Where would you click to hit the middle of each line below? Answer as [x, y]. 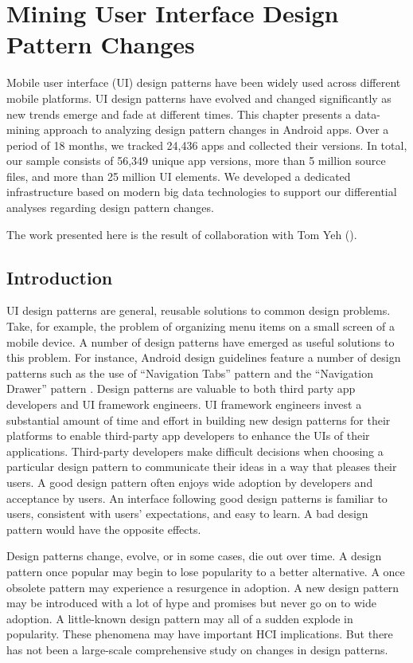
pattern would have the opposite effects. [104, 529]
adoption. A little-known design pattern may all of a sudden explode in [180, 618]
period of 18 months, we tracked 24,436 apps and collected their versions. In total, [207, 145]
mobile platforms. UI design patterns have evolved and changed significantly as [199, 98]
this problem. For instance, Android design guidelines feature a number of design [204, 357]
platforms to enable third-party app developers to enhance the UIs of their [188, 435]
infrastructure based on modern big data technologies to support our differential [202, 192]
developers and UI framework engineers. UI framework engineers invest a [184, 404]
